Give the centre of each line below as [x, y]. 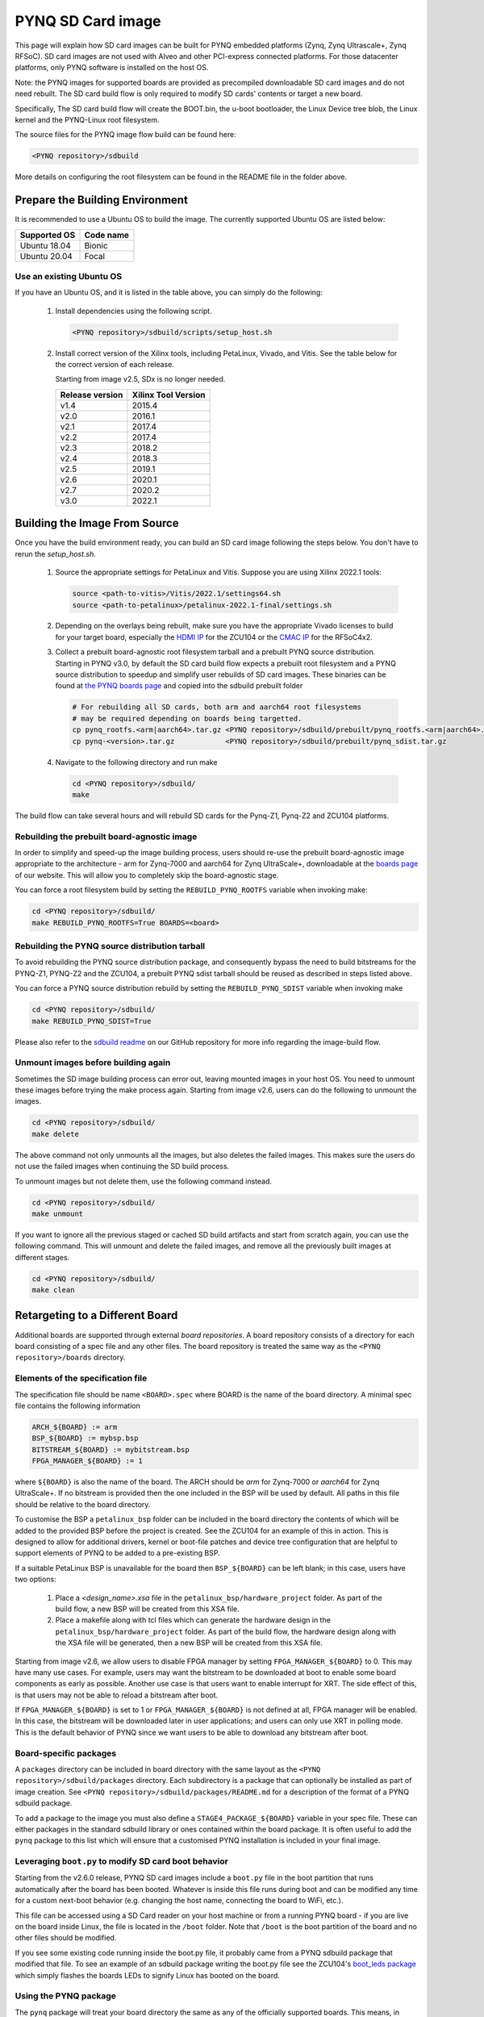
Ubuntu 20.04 [46, 256]
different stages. [42, 1257]
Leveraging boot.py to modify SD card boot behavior [122, 1861]
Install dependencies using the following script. [134, 311]
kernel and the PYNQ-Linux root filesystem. [87, 119]
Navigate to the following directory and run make [136, 762]
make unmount [58, 1213]
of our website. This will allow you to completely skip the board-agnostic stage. [147, 875]
